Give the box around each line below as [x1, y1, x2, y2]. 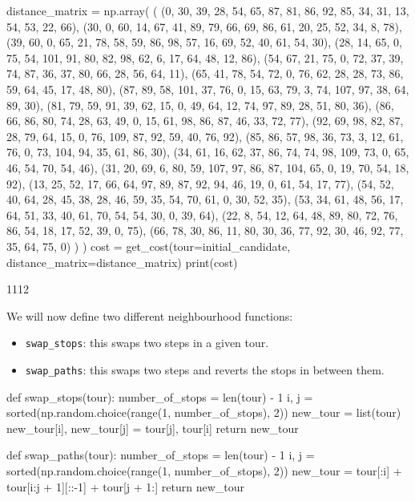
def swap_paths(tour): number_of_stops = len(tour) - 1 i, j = [6, 446, 315, 463]
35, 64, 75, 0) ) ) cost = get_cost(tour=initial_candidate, [6, 237, 291, 254]
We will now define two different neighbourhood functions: [6, 307, 293, 324]
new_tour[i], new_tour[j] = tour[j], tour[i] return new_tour [6, 419, 299, 436]
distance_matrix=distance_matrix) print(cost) [6, 253, 238, 270]
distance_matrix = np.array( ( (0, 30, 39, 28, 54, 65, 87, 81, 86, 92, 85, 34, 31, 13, [6, 2, 409, 18]
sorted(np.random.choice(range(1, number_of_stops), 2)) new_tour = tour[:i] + [6, 462, 402, 479]
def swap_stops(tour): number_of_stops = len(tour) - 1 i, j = [6, 388, 313, 405]
